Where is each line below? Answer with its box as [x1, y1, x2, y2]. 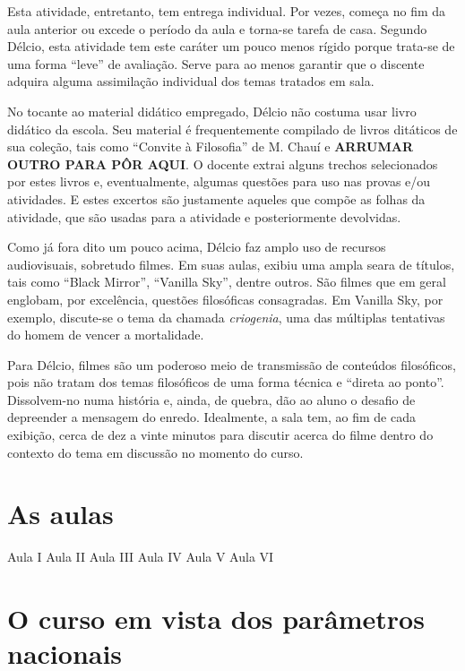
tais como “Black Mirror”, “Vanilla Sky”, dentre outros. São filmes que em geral [7, 272, 446, 291]
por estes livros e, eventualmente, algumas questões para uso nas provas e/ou [7, 172, 431, 191]
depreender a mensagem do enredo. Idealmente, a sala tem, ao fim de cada [7, 408, 416, 426]
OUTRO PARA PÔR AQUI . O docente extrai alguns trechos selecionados [7, 154, 438, 173]
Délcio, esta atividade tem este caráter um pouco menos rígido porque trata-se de [7, 37, 455, 56]
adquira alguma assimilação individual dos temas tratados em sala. [7, 72, 375, 90]
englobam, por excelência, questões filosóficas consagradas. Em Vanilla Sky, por [7, 289, 443, 308]
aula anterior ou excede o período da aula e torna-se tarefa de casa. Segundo [7, 19, 427, 38]
